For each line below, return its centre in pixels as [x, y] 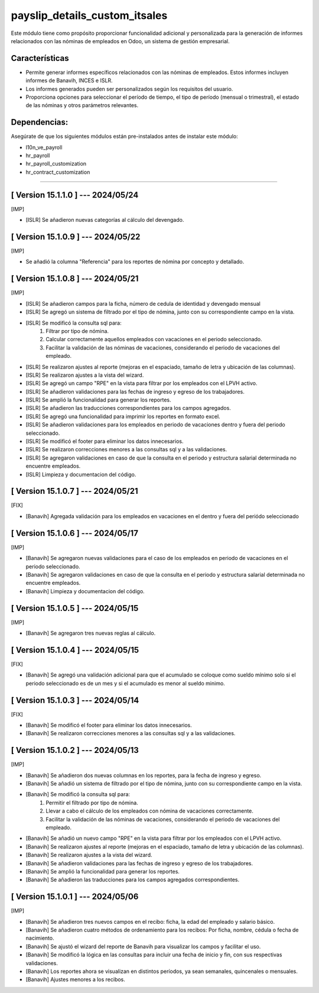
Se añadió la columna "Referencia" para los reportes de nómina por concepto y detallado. [135, 262]
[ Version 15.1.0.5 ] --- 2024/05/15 [75, 608]
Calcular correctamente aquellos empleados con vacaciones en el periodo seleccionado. [154, 339]
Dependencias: [40, 122]
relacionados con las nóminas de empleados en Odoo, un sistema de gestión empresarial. [120, 41]
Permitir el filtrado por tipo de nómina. [92, 803]
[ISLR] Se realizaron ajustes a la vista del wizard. [85, 375]
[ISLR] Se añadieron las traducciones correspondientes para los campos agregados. [128, 408]
